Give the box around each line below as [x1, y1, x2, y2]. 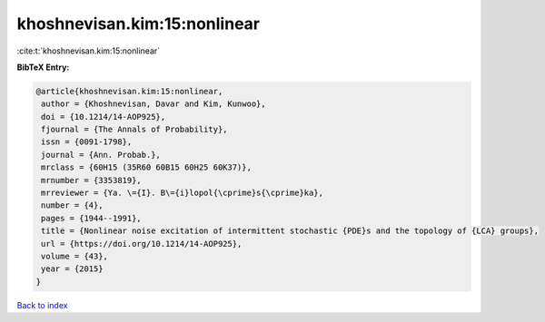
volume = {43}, [41, 251, 109, 261]
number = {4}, [41, 200, 104, 210]
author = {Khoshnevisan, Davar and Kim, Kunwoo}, [41, 99, 267, 109]
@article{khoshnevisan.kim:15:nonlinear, [35, 86, 223, 96]
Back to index [16, 299, 68, 310]
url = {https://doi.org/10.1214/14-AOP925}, [41, 239, 243, 249]
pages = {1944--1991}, [41, 213, 143, 223]
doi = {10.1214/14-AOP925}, [41, 112, 166, 122]
